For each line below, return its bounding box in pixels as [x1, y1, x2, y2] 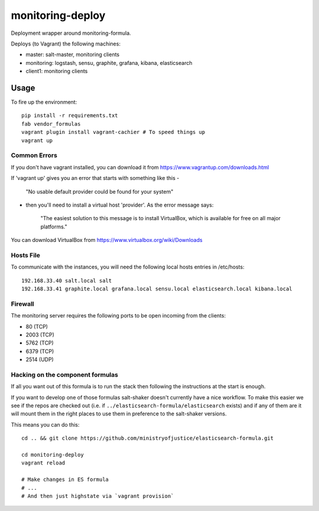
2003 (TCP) [25, 331, 54, 338]
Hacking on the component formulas [11, 371, 118, 379]
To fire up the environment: [11, 99, 77, 106]
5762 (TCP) [25, 339, 54, 346]
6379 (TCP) [25, 348, 54, 355]
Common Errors [11, 151, 57, 159]
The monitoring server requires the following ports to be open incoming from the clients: [11, 312, 226, 319]
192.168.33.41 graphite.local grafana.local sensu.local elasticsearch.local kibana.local [21, 285, 292, 292]
